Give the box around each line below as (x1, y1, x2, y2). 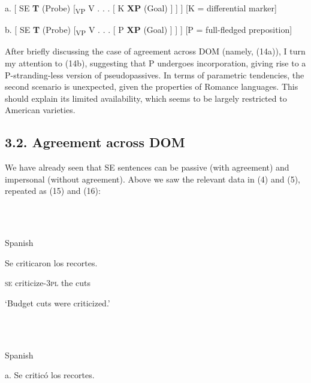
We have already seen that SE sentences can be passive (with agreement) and (5, 161, 289, 174)
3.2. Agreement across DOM (5, 133, 185, 151)
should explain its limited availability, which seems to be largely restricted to (5, 92, 287, 104)
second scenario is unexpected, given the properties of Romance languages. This (5, 80, 298, 93)
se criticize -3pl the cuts (5, 276, 90, 289)
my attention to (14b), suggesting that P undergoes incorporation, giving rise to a (5, 57, 306, 69)
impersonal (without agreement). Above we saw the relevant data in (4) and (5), (5, 172, 300, 185)
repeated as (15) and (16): (5, 184, 101, 197)
